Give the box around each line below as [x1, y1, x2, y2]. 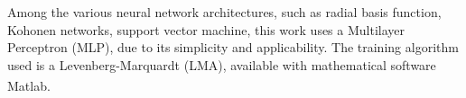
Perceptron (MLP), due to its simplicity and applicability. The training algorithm [7, 38, 459, 57]
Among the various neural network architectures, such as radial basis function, [7, 3, 442, 21]
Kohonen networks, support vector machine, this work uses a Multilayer [7, 20, 405, 39]
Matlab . [7, 76, 51, 95]
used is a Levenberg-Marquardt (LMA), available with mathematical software [7, 55, 436, 74]
